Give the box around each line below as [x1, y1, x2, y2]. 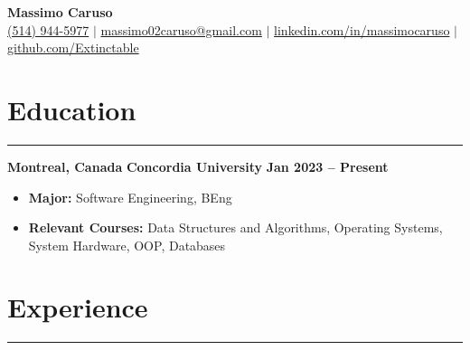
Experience [7, 289, 148, 326]
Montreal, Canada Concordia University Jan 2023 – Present [7, 156, 389, 175]
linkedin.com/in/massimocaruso [274, 20, 450, 39]
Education [7, 90, 136, 128]
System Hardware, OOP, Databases [28, 235, 226, 254]
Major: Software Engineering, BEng [28, 187, 232, 206]
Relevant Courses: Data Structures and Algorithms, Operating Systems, [28, 218, 443, 237]
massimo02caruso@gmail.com [100, 20, 262, 39]
